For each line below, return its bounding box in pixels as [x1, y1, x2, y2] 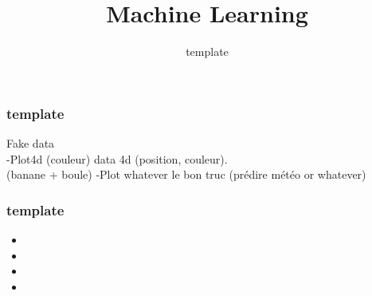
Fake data [6, 135, 55, 152]
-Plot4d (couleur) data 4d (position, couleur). [6, 150, 228, 167]
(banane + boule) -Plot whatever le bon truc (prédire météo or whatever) [6, 166, 366, 183]
